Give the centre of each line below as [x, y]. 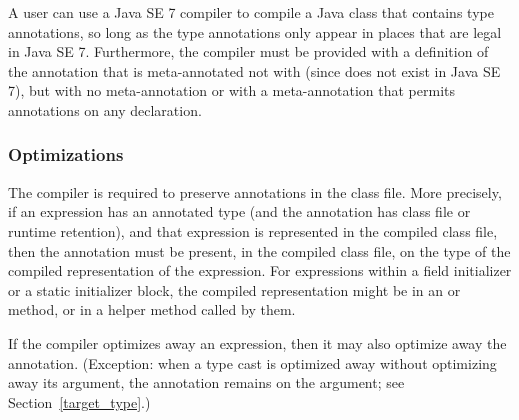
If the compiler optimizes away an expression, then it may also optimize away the [257, 342]
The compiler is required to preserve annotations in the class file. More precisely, [255, 191]
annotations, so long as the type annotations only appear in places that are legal [255, 31]
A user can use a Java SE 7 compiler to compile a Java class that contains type [251, 12]
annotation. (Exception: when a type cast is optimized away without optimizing [252, 362]
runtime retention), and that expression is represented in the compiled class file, [253, 230]
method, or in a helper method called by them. [152, 309]
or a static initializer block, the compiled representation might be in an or [234, 289]
